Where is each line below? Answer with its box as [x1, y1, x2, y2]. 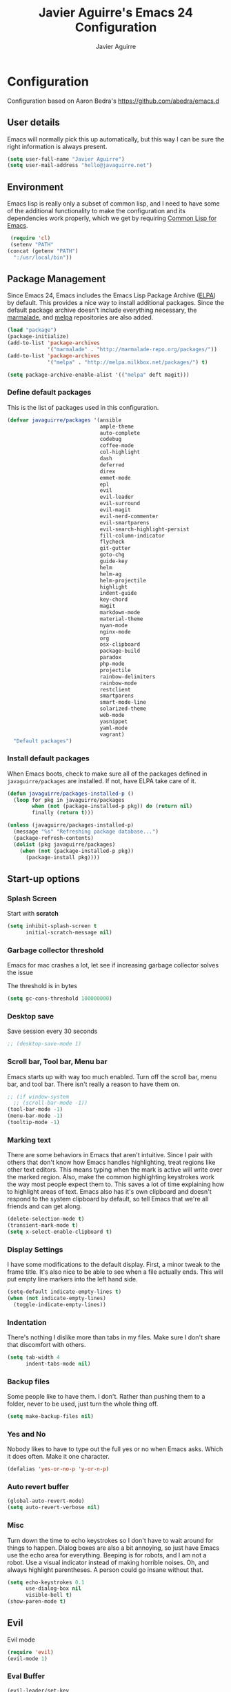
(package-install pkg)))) [25, 854, 100, 860]
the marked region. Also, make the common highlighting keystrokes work [7, 1173, 215, 1181]
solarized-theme [99, 705, 147, 712]
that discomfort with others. [7, 1341, 86, 1349]
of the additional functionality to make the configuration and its [7, 207, 186, 215]
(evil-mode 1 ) [7, 1655, 48, 1662]
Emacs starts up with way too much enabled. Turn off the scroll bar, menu [7, 1072, 217, 1081]
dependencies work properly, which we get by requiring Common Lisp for [7, 214, 217, 222]
